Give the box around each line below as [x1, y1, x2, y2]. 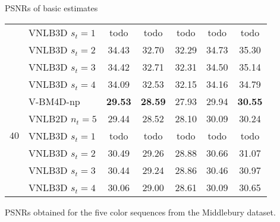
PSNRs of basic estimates [5, 2, 98, 14]
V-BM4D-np [29, 94, 80, 108]
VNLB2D [29, 111, 68, 125]
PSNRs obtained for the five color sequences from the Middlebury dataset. [5, 205, 276, 218]
